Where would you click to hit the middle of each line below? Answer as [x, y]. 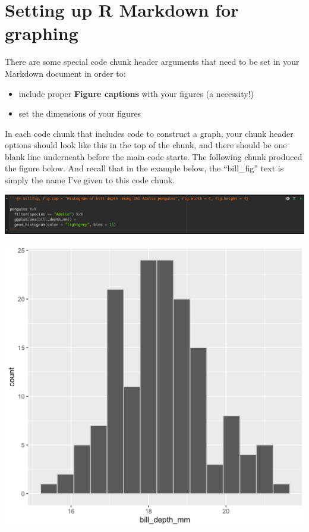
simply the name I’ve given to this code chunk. [90, 180]
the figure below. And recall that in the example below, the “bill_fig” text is [144, 168]
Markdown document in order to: [65, 73]
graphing [42, 33]
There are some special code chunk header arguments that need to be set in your [152, 62]
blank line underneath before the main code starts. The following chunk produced [154, 156]
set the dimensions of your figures [80, 113]
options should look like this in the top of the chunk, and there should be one [146, 145]
